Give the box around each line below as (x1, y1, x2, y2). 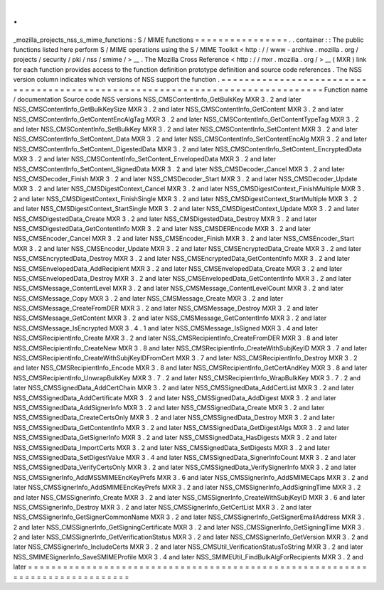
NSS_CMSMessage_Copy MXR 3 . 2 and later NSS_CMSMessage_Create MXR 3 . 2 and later (13, 294, 284, 302)
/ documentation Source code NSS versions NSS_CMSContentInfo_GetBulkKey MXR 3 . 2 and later (13, 95, 302, 103)
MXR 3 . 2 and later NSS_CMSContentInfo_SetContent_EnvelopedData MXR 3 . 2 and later (13, 155, 277, 163)
